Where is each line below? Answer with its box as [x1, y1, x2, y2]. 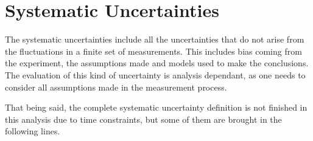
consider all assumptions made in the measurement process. [5, 80, 227, 93]
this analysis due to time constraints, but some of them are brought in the [5, 112, 282, 125]
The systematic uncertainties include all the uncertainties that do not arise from [5, 33, 304, 46]
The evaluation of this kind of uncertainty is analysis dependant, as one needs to [5, 68, 306, 81]
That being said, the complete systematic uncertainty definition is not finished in [5, 101, 308, 114]
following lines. [5, 125, 60, 137]
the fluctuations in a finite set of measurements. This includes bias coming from [5, 44, 302, 57]
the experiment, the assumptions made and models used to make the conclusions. [5, 57, 309, 69]
